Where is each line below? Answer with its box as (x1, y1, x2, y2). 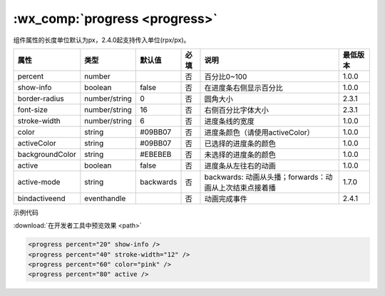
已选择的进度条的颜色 (204, 138, 276, 148)
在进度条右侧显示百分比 (204, 83, 283, 93)
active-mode (17, 177, 61, 187)
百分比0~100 (204, 71, 247, 81)
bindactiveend (17, 193, 66, 203)
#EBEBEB (140, 149, 172, 159)
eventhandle (84, 193, 126, 203)
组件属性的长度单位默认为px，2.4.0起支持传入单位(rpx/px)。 (13, 36, 190, 44)
